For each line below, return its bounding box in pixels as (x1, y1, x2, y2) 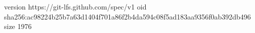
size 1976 (4, 21, 32, 31)
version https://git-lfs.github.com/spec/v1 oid (4, 1, 147, 11)
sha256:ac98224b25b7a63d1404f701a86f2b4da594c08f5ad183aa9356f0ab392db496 (4, 11, 251, 21)
